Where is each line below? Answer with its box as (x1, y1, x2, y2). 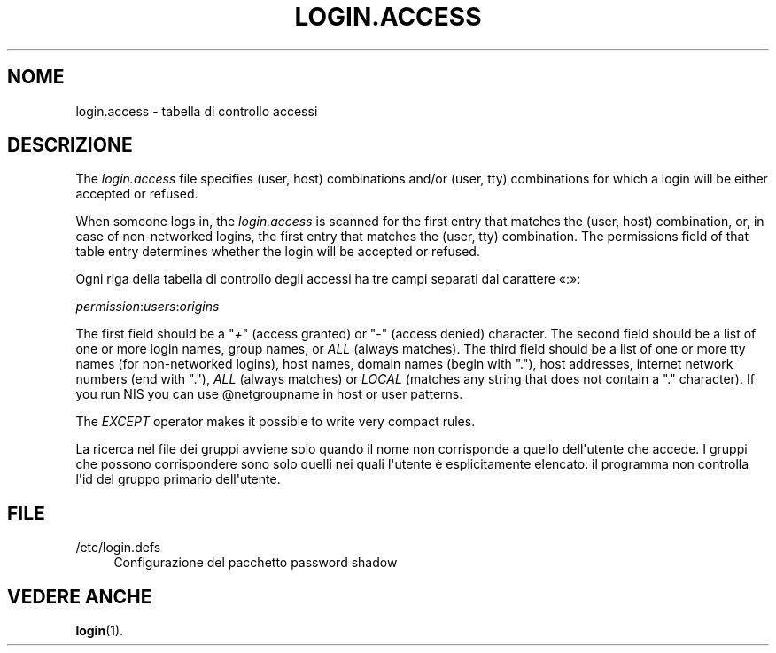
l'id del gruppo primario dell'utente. (75, 471, 281, 487)
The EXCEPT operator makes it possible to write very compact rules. (75, 414, 476, 430)
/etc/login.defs (75, 540, 161, 556)
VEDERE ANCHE (7, 585, 152, 608)
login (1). (75, 623, 124, 639)
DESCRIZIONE (7, 134, 133, 157)
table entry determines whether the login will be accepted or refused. (75, 244, 480, 260)
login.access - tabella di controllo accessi (75, 103, 318, 119)
